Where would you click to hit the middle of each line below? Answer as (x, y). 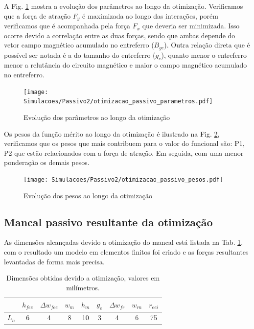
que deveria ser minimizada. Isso (191, 26)
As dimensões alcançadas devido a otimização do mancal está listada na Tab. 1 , (124, 242)
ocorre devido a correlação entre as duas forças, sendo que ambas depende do (120, 35)
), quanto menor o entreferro (204, 55)
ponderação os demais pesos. (47, 162)
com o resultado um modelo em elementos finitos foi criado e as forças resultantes (126, 252)
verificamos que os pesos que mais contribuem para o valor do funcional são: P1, (124, 143)
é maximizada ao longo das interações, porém (150, 15)
